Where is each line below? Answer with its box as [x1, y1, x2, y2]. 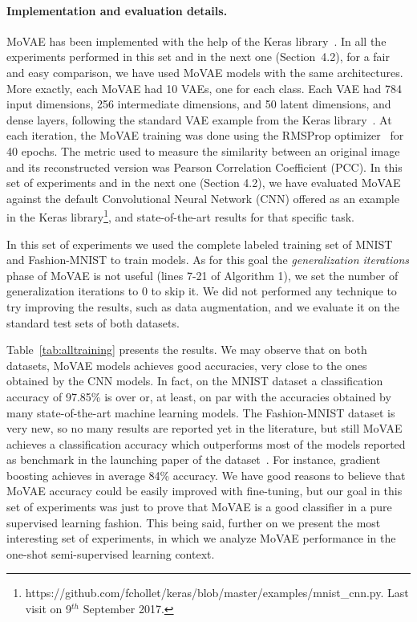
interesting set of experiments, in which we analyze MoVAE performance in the [6, 530, 396, 547]
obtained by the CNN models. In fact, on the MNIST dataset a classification [6, 372, 383, 389]
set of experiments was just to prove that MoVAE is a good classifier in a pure [6, 498, 392, 515]
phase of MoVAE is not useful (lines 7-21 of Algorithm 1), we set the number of [6, 266, 399, 283]
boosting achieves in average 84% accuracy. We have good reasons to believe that [6, 466, 406, 483]
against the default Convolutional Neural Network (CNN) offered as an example [6, 189, 399, 206]
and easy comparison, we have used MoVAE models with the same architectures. [6, 63, 403, 80]
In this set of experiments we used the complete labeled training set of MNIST [6, 235, 393, 252]
